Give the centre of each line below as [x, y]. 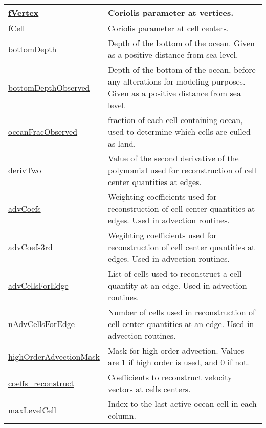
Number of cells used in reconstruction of [181, 312]
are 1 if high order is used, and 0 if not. [178, 362]
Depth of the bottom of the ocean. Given [181, 43]
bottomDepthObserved [49, 87]
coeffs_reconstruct [41, 383]
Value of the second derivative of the [173, 158]
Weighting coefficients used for [162, 197]
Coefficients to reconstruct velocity [170, 377]
